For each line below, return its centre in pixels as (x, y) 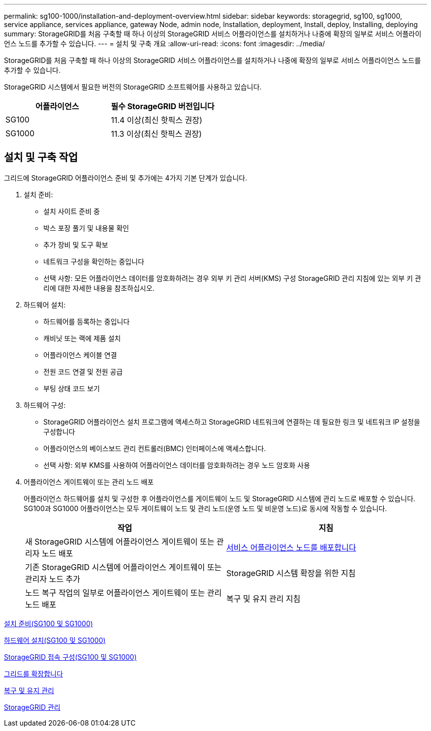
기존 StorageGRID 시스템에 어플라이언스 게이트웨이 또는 (123, 567)
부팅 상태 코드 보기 (72, 388)
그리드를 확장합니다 (33, 673)
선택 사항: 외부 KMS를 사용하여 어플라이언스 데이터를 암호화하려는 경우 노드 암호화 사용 (177, 465)
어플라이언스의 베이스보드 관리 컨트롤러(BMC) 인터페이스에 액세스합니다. (155, 448)
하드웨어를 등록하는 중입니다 (87, 321)
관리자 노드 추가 (53, 579)
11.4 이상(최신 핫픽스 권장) (157, 120)
